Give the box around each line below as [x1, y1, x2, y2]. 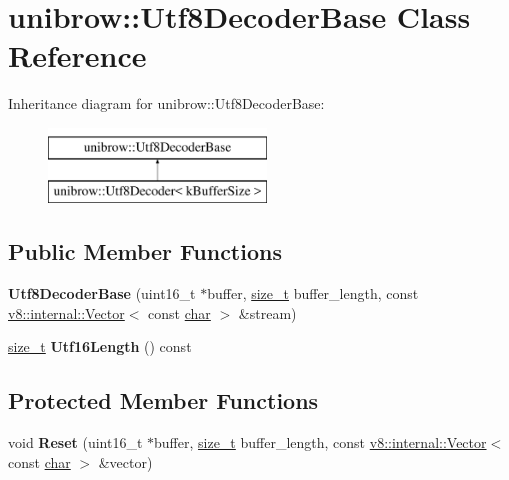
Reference [8, 35, 147, 76]
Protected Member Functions [8, 385, 319, 416]
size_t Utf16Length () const [8, 336, 192, 357]
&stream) [238, 302, 297, 323]
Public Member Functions [8, 236, 282, 267]
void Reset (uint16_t [8, 432, 143, 453]
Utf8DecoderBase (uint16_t [8, 283, 196, 304]
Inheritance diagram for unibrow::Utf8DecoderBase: [8, 93, 325, 114]
